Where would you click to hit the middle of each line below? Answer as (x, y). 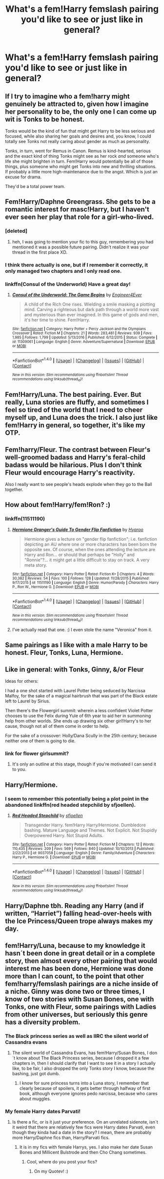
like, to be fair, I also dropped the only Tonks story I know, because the (83, 1068)
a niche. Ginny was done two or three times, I (75, 991)
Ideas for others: (22, 681)
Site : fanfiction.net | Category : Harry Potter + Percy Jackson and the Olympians (79, 329)
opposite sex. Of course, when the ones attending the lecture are (90, 549)
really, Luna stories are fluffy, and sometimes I (77, 402)
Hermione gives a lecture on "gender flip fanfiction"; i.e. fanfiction (91, 539)
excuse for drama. (23, 177)
